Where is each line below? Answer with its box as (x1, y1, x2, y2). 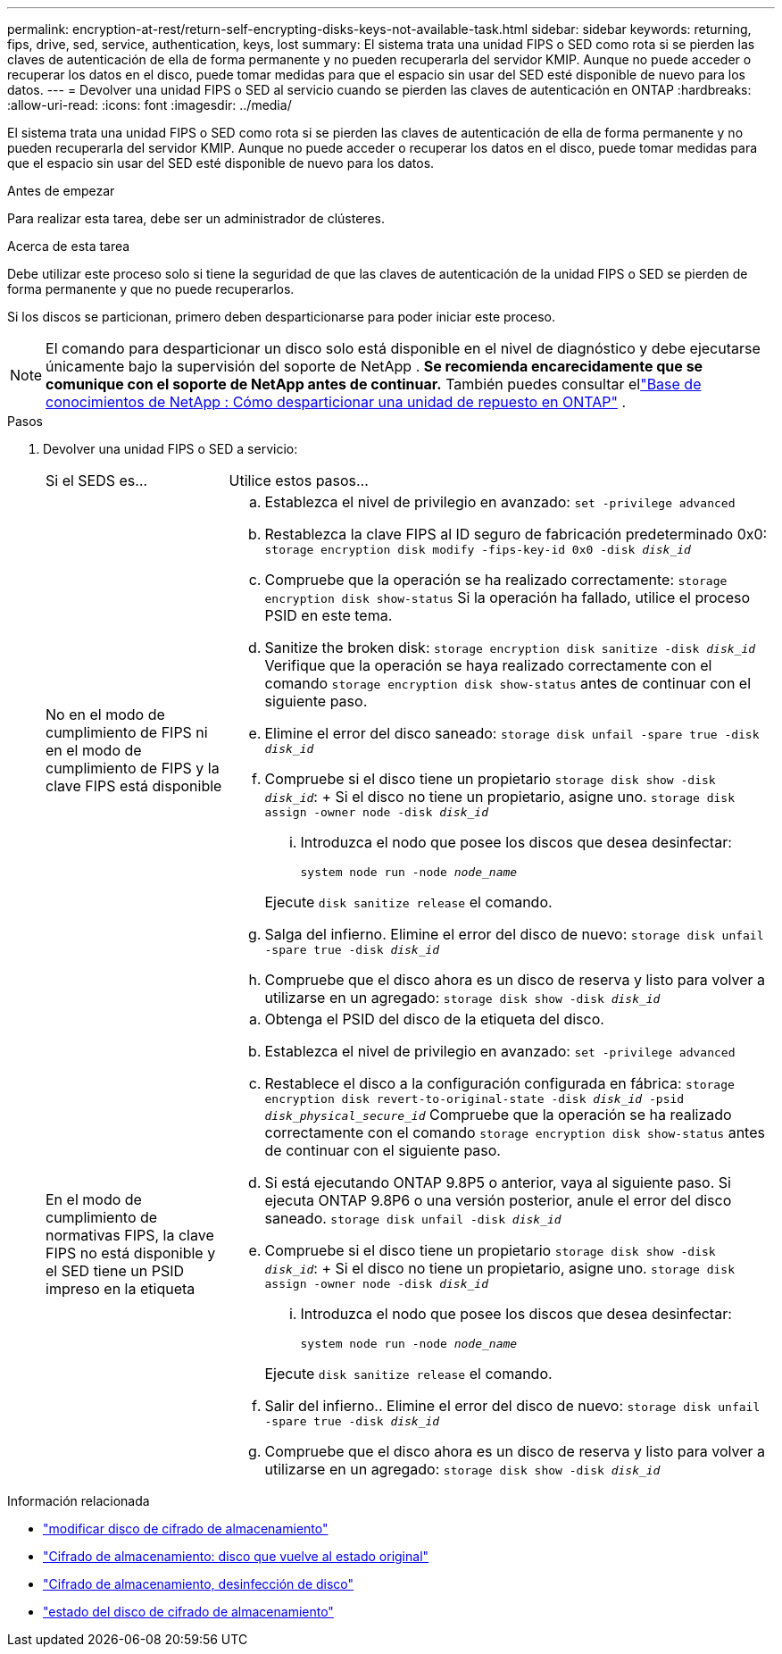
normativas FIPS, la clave (46, 1226, 214, 1244)
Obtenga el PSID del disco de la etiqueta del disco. (264, 1010, 604, 1028)
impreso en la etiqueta (46, 1280, 195, 1298)
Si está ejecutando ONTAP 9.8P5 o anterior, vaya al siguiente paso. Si (264, 1174, 731, 1191)
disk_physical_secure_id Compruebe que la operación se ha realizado (264, 1106, 732, 1124)
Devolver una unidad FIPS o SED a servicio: (43, 441, 298, 456)
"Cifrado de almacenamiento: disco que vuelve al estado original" (43, 1549, 429, 1564)
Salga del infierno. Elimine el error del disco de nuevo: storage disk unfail (264, 925, 764, 943)
